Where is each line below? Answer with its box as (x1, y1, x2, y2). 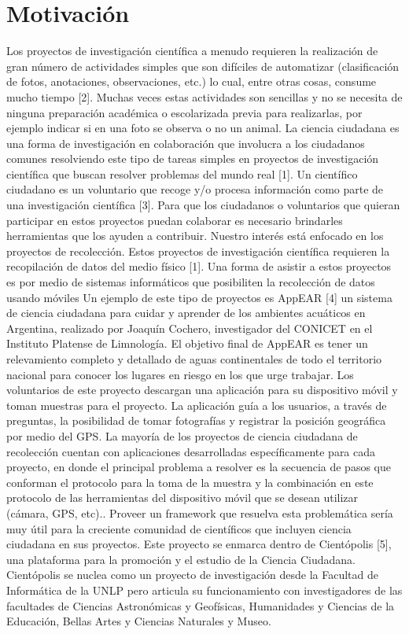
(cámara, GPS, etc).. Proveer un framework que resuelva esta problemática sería (6, 504, 393, 521)
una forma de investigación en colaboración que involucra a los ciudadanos (6, 135, 365, 151)
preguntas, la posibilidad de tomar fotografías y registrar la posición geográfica (6, 412, 386, 429)
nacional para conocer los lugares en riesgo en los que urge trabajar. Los (6, 366, 354, 382)
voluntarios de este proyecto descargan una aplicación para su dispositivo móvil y (6, 382, 398, 398)
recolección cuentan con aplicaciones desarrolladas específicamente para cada (6, 443, 376, 459)
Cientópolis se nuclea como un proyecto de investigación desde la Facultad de (6, 566, 379, 583)
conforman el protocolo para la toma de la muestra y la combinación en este (6, 474, 374, 490)
